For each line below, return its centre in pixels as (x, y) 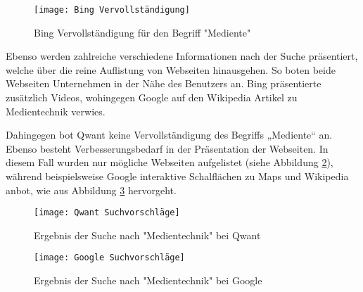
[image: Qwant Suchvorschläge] (107, 213)
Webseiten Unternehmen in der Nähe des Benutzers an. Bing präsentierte (164, 83)
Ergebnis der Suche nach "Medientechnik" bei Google (148, 280)
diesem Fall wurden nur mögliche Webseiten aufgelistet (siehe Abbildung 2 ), (170, 162)
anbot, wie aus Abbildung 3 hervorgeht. (91, 190)
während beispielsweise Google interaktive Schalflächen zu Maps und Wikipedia (177, 176)
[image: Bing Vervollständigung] (112, 10)
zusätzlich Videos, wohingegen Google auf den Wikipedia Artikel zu (152, 97)
